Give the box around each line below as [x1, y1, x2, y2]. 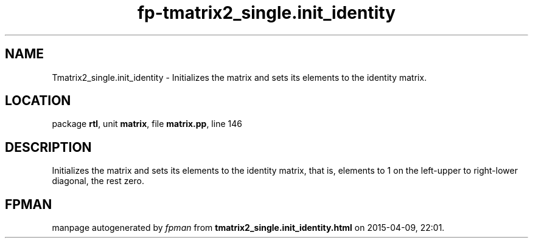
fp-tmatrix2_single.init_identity [137, 2, 396, 23]
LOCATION [5, 93, 71, 109]
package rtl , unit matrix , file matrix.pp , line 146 [52, 118, 242, 129]
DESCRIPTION [5, 139, 92, 155]
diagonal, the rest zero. [52, 176, 144, 187]
